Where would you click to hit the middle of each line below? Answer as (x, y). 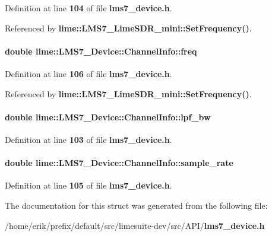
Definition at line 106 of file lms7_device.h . (88, 73)
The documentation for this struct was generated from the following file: (136, 205)
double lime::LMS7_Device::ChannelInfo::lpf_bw (108, 117)
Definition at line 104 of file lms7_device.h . (88, 8)
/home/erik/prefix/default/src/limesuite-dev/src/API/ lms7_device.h (135, 225)
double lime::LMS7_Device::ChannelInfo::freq (101, 51)
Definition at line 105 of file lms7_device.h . (88, 185)
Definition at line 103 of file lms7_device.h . (88, 139)
